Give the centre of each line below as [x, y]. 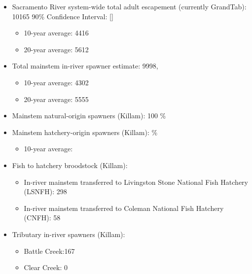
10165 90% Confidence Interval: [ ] [63, 16]
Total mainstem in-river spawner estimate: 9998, [85, 66]
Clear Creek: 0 [46, 267]
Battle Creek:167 [49, 251]
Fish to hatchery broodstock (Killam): [70, 165]
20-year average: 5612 [56, 49]
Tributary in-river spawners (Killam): [69, 234]
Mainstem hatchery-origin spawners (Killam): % [85, 132]
